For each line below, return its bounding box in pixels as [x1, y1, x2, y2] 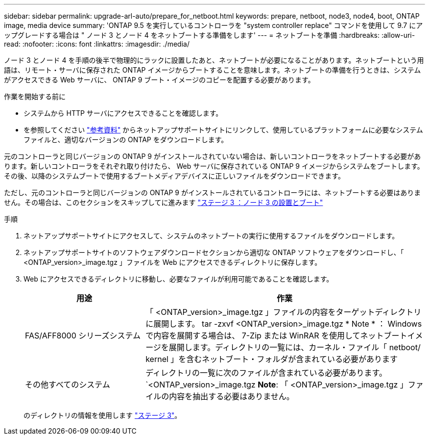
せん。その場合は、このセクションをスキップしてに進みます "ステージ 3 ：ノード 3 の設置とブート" [4, 198, 323, 207]
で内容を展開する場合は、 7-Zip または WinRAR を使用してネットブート [145, 331, 407, 340]
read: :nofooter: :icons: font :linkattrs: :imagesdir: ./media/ [4, 40, 190, 48]
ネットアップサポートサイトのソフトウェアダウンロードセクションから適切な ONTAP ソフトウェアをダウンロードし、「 [24, 248, 404, 257]
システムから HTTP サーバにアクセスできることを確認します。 [24, 109, 223, 117]
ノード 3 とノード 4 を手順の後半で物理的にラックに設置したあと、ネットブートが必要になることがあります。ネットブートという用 [4, 56, 424, 64]
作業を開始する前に [4, 92, 66, 101]
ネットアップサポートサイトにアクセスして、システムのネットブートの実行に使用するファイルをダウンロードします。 [24, 232, 399, 240]
